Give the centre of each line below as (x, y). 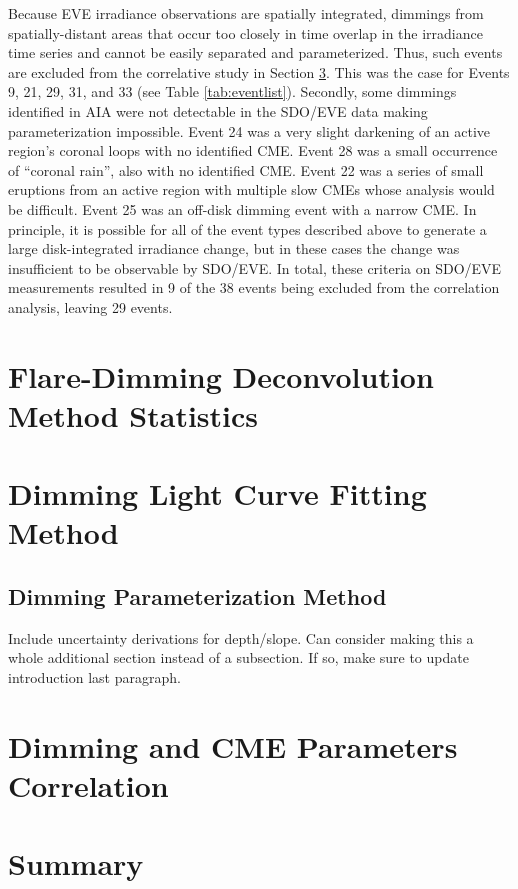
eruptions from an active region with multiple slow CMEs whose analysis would (251, 189)
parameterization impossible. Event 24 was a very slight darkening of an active (249, 130)
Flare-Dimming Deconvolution (221, 375)
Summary (76, 863)
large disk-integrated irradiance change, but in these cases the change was (234, 248)
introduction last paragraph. (94, 677)
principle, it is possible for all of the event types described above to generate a (247, 228)
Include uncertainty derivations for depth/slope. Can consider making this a (241, 637)
